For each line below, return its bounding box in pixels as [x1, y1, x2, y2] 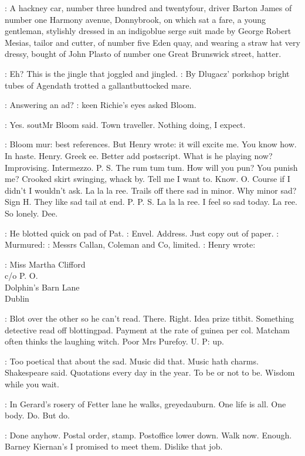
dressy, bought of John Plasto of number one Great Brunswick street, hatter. [5, 48, 282, 60]
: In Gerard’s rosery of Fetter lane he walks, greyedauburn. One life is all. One [5, 397, 286, 410]
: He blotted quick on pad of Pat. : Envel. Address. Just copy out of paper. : [5, 227, 279, 239]
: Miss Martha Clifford [5, 258, 86, 270]
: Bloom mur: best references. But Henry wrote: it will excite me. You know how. [5, 138, 297, 150]
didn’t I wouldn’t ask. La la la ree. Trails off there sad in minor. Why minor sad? [5, 184, 297, 196]
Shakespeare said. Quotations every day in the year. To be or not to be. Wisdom [5, 366, 295, 379]
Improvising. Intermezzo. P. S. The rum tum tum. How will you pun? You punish [5, 161, 298, 173]
